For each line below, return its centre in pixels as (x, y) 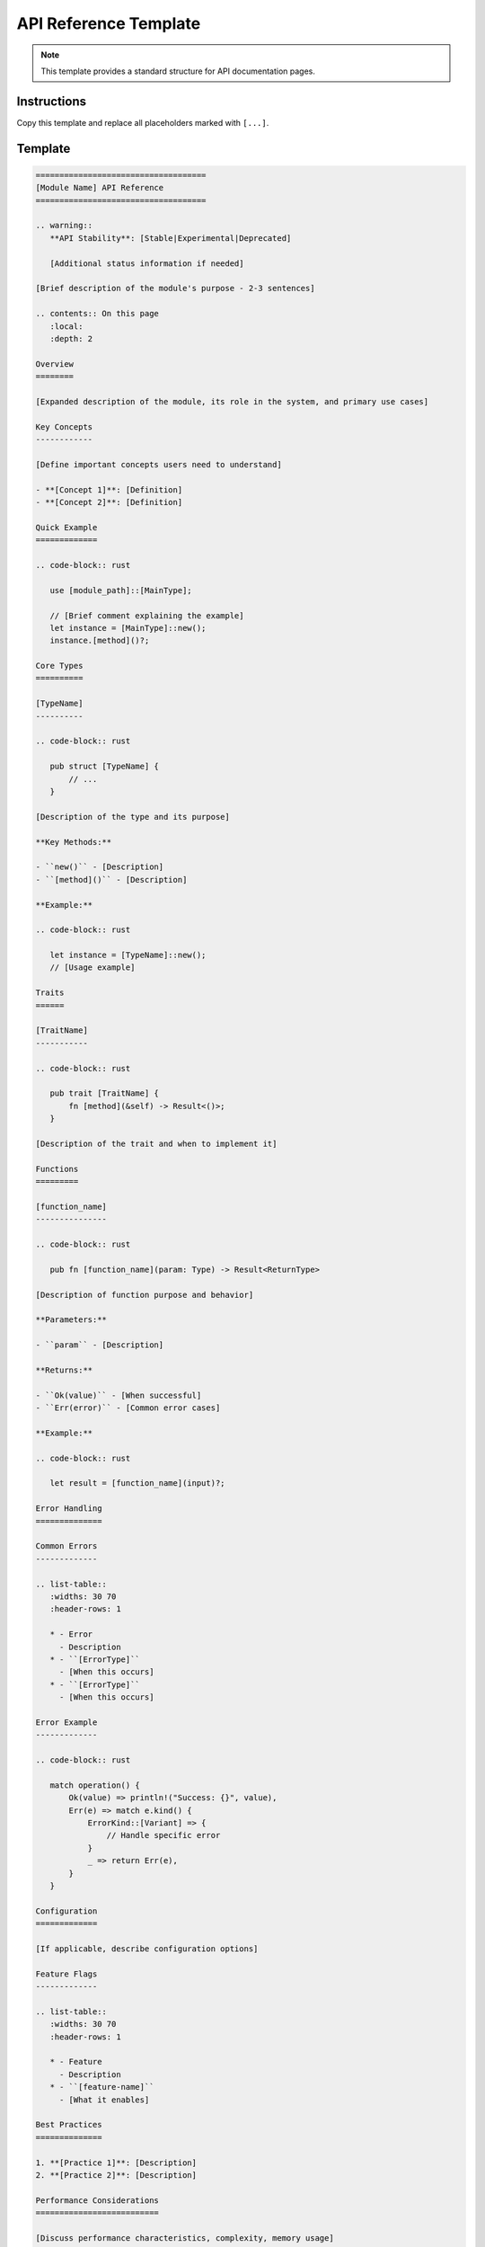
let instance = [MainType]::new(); (128, 628)
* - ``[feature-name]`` (102, 2087)
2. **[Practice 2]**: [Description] (116, 2175)
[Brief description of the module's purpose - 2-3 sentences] (175, 289)
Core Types (59, 666)
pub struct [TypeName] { (104, 767)
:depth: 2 (71, 338)
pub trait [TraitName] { (104, 1093)
